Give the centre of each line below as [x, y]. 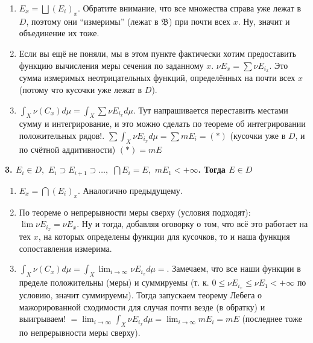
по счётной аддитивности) [67, 149]
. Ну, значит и [264, 21]
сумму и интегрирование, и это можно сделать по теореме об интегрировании [162, 123]
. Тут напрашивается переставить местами [210, 110]
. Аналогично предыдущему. [130, 190]
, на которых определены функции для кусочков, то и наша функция [164, 236]
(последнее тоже [272, 319]
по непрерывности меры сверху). [80, 332]
